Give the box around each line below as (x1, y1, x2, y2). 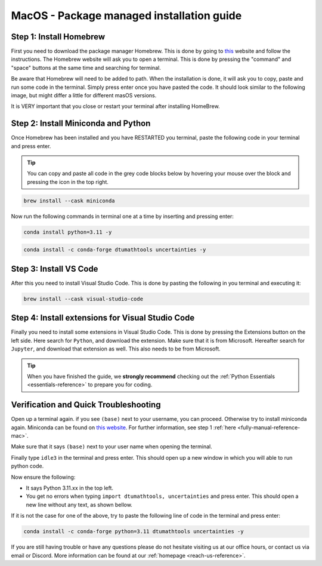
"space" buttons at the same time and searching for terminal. (11, 64, 161, 71)
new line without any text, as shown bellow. (26, 501, 132, 508)
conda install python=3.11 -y (23, 229, 112, 235)
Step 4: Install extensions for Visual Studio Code (11, 313, 195, 323)
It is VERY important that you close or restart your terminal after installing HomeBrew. (11, 103, 220, 110)
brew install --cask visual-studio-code (23, 296, 143, 302)
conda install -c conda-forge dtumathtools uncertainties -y (23, 247, 206, 253)
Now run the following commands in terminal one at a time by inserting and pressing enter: (11, 213, 234, 220)
